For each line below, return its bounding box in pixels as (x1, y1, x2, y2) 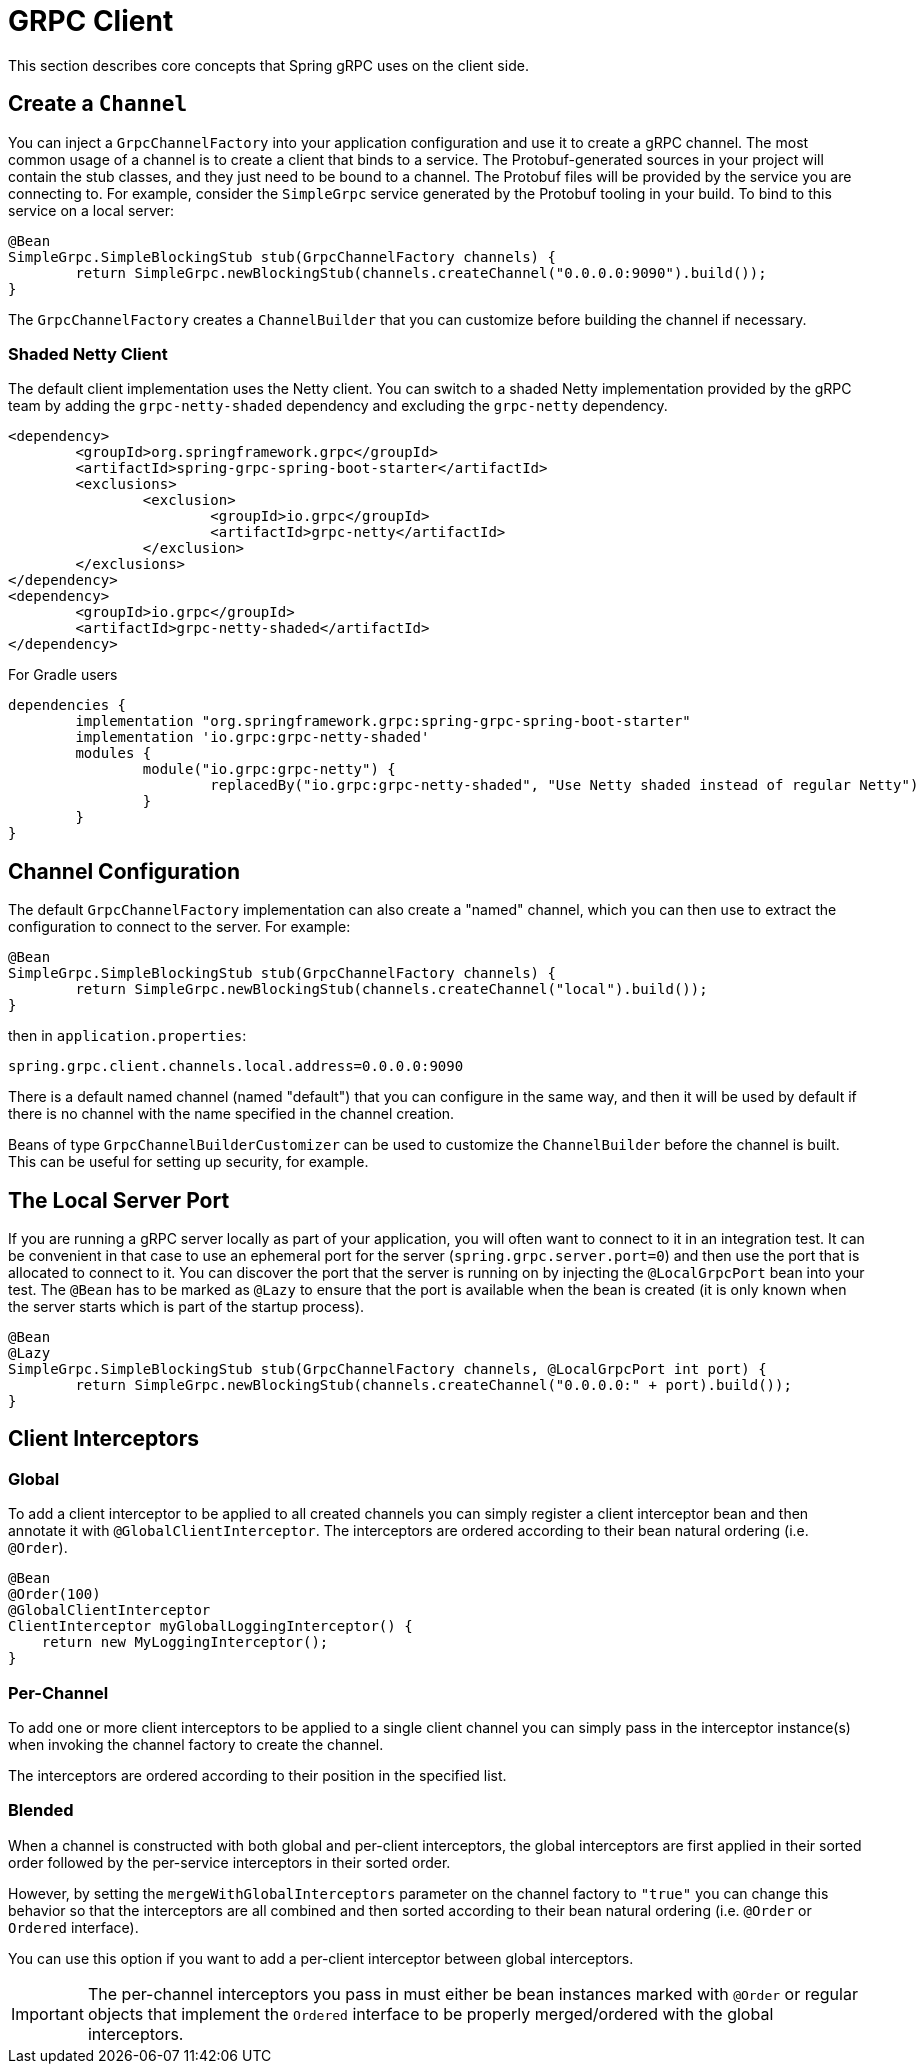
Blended (8, 1800, 74, 1821)
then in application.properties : (8, 1027, 247, 1045)
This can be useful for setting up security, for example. (8, 1153, 369, 1171)
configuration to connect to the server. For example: (8, 918, 351, 936)
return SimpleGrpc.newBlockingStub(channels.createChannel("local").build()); (75, 981, 708, 998)
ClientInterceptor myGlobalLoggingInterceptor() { (8, 1618, 413, 1635)
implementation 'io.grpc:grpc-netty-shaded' (75, 729, 430, 746)
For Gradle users (8, 666, 118, 684)
